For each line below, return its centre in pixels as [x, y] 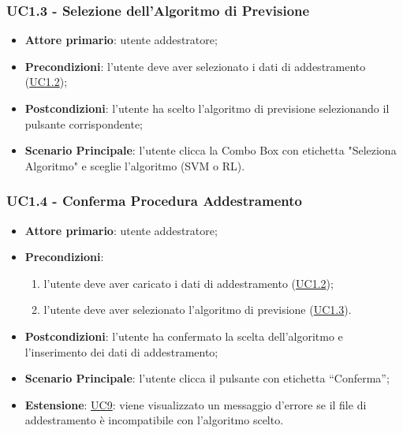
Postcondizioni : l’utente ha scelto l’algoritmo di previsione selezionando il [207, 108]
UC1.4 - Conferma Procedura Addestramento [154, 201]
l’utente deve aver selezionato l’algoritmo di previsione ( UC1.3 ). [198, 310]
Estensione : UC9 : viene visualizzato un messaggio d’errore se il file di [196, 404]
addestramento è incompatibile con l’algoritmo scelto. [154, 420]
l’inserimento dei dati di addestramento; [121, 351]
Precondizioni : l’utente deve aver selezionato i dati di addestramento [195, 66]
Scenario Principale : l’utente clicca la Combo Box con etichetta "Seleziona [211, 150]
